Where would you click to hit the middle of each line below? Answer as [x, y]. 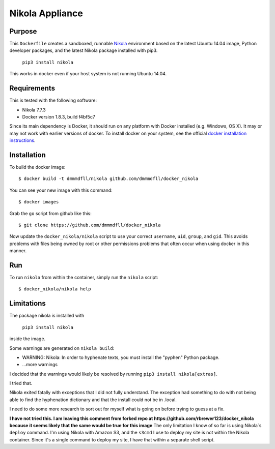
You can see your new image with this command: [61, 190]
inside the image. [28, 339]
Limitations [28, 303]
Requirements [32, 88]
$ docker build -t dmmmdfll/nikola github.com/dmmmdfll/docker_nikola [108, 179]
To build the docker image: [37, 167]
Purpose [23, 31]
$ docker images [39, 202]
